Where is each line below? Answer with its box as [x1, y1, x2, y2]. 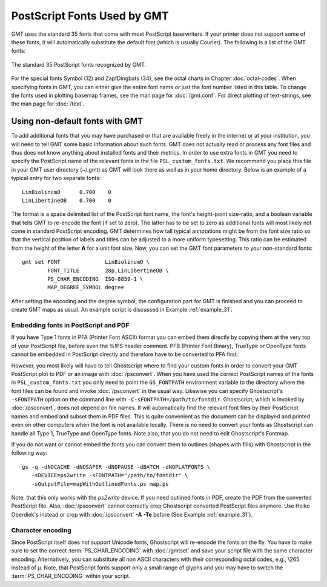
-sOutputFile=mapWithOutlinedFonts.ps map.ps [31, 480, 169, 488]
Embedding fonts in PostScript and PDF [11, 321, 130, 329]
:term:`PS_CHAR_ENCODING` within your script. [11, 572, 131, 580]
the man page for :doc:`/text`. [11, 100, 85, 107]
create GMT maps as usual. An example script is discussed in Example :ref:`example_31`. [11, 306, 233, 314]
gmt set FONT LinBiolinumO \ [22, 258, 150, 266]
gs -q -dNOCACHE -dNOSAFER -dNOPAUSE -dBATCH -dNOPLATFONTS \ [22, 463, 211, 470]
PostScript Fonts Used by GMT [11, 9, 169, 22]
